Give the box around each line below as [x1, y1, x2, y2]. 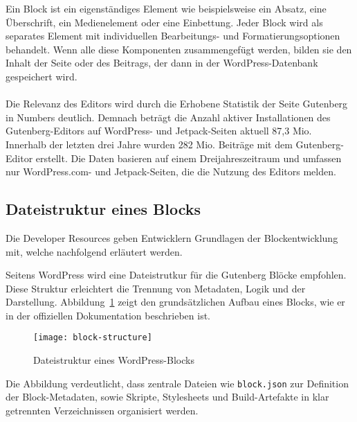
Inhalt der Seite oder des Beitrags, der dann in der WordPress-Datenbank [6, 55, 318, 70]
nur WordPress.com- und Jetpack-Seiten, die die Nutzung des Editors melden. [6, 164, 336, 179]
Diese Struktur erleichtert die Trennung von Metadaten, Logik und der [6, 281, 306, 295]
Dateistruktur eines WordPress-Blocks [33, 353, 194, 367]
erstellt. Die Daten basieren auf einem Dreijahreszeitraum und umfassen [35, 150, 342, 165]
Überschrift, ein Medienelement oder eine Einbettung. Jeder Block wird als [6, 15, 323, 29]
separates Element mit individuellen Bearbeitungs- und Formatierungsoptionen [6, 28, 340, 43]
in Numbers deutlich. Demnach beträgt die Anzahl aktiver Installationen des [6, 109, 331, 124]
